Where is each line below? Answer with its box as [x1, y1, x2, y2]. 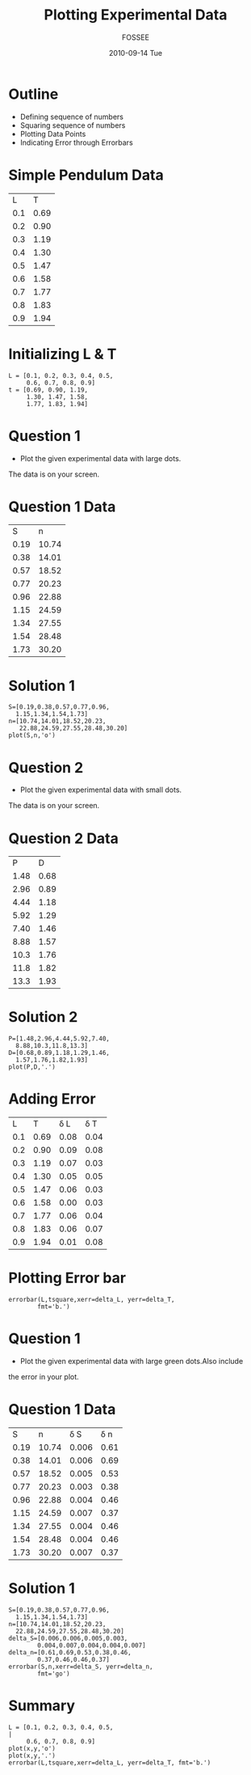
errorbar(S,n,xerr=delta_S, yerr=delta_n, [8, 1663, 153, 1671]
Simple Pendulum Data [8, 166, 164, 184]
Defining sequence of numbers [19, 112, 123, 121]
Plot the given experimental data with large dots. [19, 453, 182, 463]
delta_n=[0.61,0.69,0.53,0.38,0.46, [8, 1648, 132, 1656]
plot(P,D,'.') [8, 1063, 56, 1071]
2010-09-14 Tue [108, 48, 163, 57]
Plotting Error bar [8, 1269, 127, 1287]
